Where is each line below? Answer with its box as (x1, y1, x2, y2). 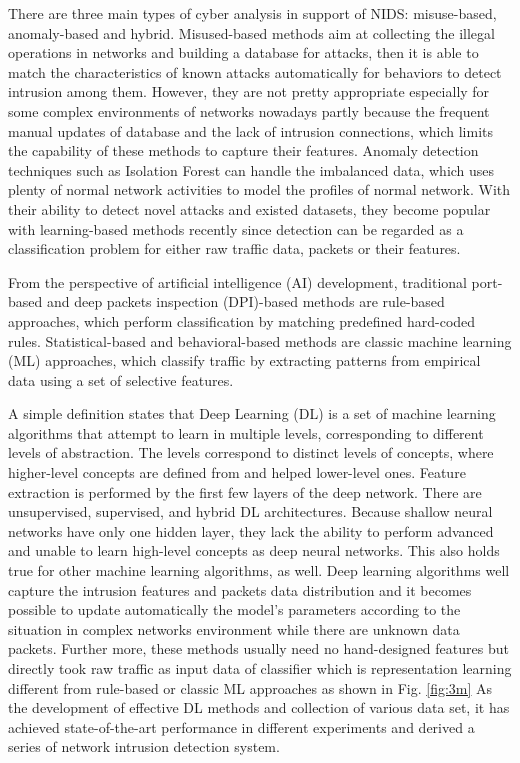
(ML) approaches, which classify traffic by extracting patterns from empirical (8, 350, 481, 371)
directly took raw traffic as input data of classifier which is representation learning (8, 658, 512, 678)
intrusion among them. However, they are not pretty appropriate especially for (8, 81, 490, 102)
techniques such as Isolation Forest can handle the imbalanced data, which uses (8, 159, 495, 180)
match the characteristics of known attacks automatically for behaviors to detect (8, 61, 502, 82)
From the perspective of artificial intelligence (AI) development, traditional (8, 271, 467, 292)
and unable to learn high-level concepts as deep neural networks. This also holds (8, 540, 500, 561)
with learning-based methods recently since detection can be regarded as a (8, 218, 464, 239)
